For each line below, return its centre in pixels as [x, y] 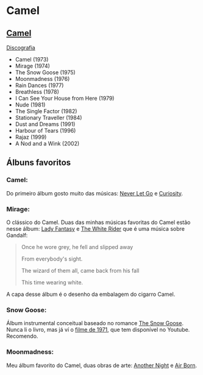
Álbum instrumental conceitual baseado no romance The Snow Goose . [95, 323]
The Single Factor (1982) [46, 111]
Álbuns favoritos [39, 163]
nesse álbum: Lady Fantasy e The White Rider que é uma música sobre [95, 228]
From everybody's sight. [52, 259]
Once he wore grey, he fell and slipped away [77, 247]
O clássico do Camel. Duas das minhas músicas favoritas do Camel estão [98, 222]
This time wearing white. [52, 282]
